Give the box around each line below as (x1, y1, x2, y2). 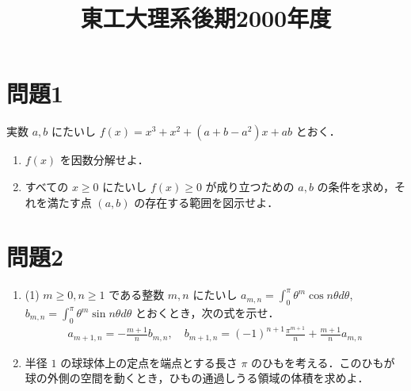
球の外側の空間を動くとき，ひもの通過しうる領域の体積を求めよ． (25, 370, 369, 386)
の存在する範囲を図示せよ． (134, 194, 279, 210)
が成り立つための (205, 178, 295, 194)
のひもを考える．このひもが (251, 354, 395, 370)
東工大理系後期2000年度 (80, 2, 332, 34)
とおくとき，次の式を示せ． (135, 305, 280, 321)
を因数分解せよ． (59, 151, 149, 168)
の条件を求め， (317, 178, 394, 194)
